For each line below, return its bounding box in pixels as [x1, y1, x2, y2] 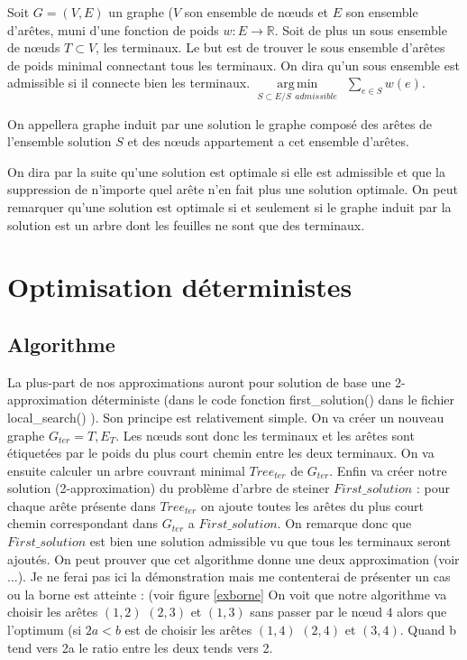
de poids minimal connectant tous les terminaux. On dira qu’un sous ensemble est [7, 55, 460, 74]
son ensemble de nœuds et [184, 3, 329, 21]
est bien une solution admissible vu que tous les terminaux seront [89, 532, 452, 551]
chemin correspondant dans [7, 514, 159, 533]
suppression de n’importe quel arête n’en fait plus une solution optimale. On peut [7, 180, 458, 199]
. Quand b [399, 620, 456, 639]
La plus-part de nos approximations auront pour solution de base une [7, 372, 391, 391]
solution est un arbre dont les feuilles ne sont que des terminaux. [7, 215, 365, 234]
